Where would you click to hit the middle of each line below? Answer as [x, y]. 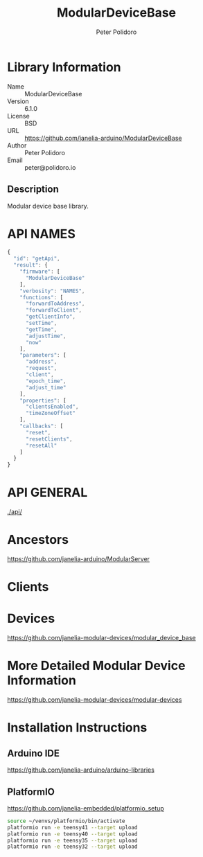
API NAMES [42, 234]
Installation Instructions [77, 728]
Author [17, 145]
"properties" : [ [43, 400]
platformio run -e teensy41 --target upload [72, 827]
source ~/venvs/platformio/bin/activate [67, 821]
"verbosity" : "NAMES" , [52, 291]
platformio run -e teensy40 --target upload [72, 834]
